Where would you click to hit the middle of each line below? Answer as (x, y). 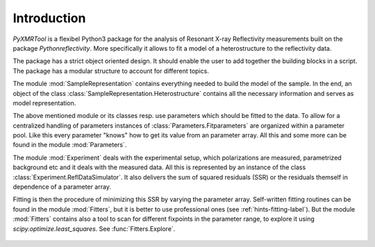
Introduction (49, 18)
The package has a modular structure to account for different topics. (111, 71)
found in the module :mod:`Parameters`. (70, 145)
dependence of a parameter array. (62, 187)
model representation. (44, 103)
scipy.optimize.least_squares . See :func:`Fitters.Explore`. (94, 228)
